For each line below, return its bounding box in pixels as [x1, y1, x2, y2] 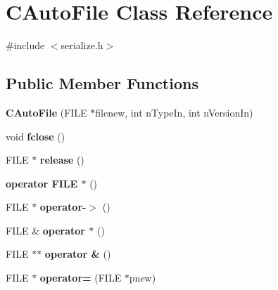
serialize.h [61, 38, 103, 53]
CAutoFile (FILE [6, 105, 87, 119]
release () [39, 152, 84, 167]
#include [6, 38, 45, 53]
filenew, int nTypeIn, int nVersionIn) [95, 105, 253, 119]
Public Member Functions [6, 72, 198, 94]
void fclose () [6, 128, 65, 143]
